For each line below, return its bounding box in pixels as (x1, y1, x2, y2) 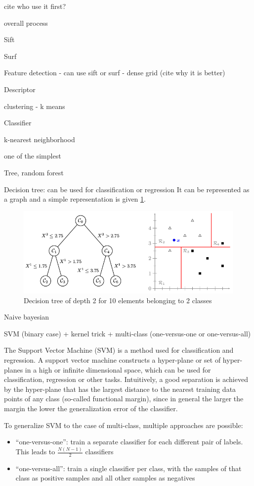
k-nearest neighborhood (4, 134, 75, 144)
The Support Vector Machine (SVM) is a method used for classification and (4, 345, 234, 355)
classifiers (85, 446, 114, 457)
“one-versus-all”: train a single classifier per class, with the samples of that (15, 463, 242, 473)
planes (4, 364, 23, 375)
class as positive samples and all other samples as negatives (15, 473, 195, 483)
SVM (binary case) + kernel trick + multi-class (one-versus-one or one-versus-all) (4, 328, 251, 338)
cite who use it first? (4, 1, 66, 11)
